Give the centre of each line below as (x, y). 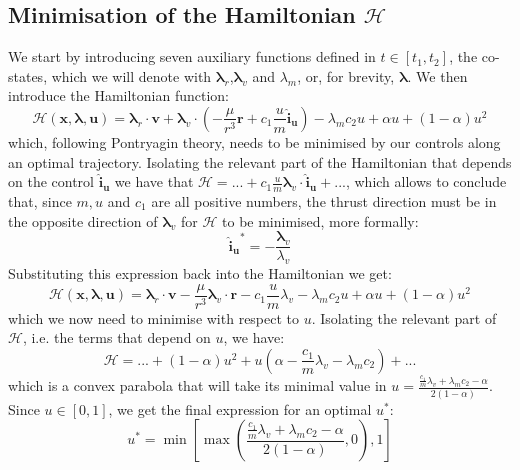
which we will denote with (131, 75)
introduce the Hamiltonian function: (118, 95)
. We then (437, 75)
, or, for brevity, (346, 75)
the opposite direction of (83, 220)
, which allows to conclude (426, 181)
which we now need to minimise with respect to (154, 317)
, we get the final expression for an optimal (240, 408)
